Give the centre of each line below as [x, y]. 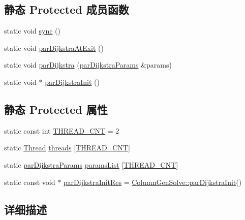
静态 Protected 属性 [56, 109]
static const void [30, 182]
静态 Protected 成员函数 [67, 9]
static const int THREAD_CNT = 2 [62, 130]
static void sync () [33, 31]
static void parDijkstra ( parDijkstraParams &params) [88, 65]
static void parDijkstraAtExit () [54, 48]
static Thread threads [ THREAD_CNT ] [67, 148]
